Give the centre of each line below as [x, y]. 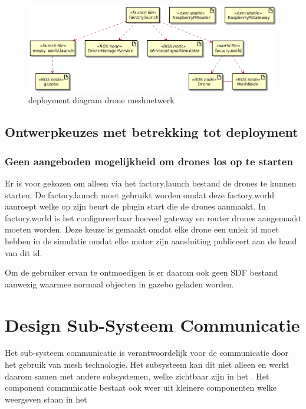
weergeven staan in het [46, 399]
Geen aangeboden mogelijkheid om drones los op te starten [149, 161]
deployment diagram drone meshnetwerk [101, 100]
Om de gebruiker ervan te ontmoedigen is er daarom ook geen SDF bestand [142, 272]
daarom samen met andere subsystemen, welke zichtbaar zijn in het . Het [137, 376]
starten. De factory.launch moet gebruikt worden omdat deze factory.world [140, 194]
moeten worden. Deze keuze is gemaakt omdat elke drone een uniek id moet [142, 229]
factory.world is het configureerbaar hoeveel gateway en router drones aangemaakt [153, 217]
